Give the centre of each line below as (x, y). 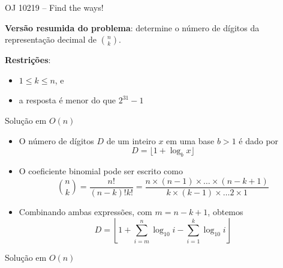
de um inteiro (131, 140)
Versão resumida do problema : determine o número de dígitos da (132, 27)
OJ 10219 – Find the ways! (54, 7)
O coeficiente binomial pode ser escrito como (101, 170)
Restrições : (28, 60)
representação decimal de (51, 39)
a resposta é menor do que (67, 100)
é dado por (259, 140)
